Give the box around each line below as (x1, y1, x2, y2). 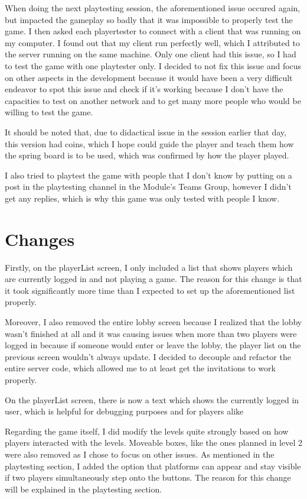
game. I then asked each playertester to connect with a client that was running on (5, 25, 301, 37)
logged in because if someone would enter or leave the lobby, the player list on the (5, 339, 301, 351)
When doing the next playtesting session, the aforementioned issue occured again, (5, 2, 301, 14)
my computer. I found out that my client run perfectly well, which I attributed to (5, 36, 300, 48)
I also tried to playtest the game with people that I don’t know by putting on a (5, 169, 292, 181)
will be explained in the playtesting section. (5, 482, 162, 495)
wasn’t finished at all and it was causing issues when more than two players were (5, 327, 297, 339)
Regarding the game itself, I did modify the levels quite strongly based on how (5, 425, 289, 437)
